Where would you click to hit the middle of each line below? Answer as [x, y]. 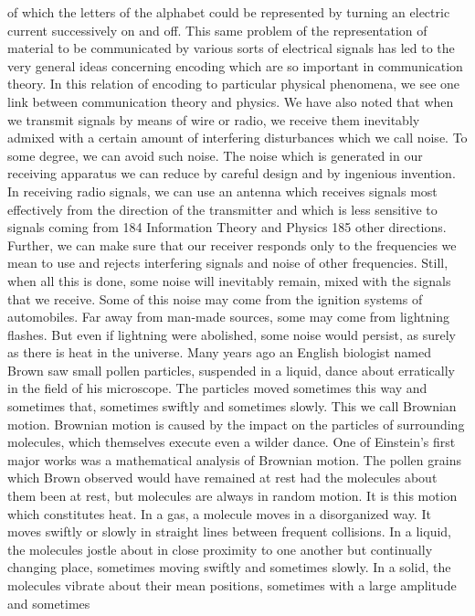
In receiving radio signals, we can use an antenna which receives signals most [222, 191]
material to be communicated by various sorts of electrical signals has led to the [231, 48]
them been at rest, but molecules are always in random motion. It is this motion [232, 496]
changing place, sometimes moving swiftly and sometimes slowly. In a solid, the [229, 567]
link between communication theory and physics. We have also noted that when [231, 101]
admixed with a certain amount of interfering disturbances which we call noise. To [237, 138]
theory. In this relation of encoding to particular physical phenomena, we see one [234, 84]
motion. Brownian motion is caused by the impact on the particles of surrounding [236, 424]
